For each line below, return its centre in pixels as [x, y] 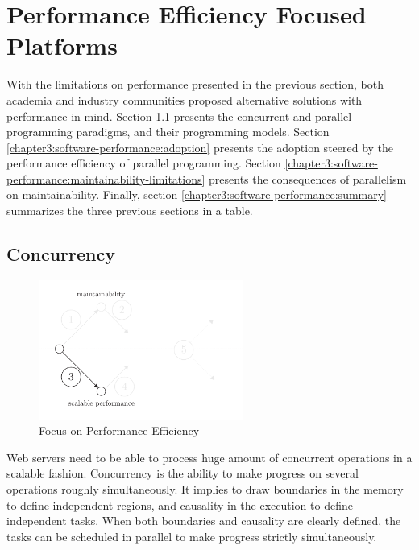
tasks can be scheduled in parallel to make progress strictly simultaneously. [192, 536]
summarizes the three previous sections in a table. [130, 211]
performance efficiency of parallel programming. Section [144, 163]
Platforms [62, 45]
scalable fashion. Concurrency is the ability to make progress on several [183, 473]
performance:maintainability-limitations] [106, 178]
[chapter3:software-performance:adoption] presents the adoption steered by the [200, 147]
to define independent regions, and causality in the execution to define [180, 505]
